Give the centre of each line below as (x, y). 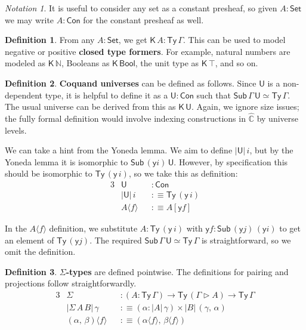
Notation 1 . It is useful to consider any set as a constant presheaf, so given (141, 8)
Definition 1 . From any (50, 40)
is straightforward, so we (246, 240)
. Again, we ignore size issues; (245, 107)
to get (290, 228)
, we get (133, 40)
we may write (30, 19)
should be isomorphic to (49, 173)
